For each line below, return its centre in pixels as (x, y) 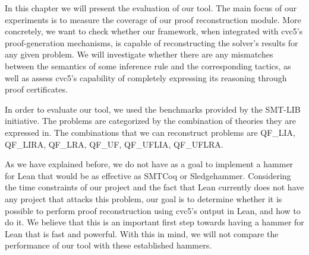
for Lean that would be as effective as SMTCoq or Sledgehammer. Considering (148, 175)
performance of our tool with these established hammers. (108, 245)
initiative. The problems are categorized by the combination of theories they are (150, 121)
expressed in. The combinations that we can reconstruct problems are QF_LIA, (150, 132)
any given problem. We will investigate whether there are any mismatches (139, 54)
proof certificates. (36, 89)
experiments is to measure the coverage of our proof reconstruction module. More (153, 19)
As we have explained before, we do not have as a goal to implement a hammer (149, 164)
